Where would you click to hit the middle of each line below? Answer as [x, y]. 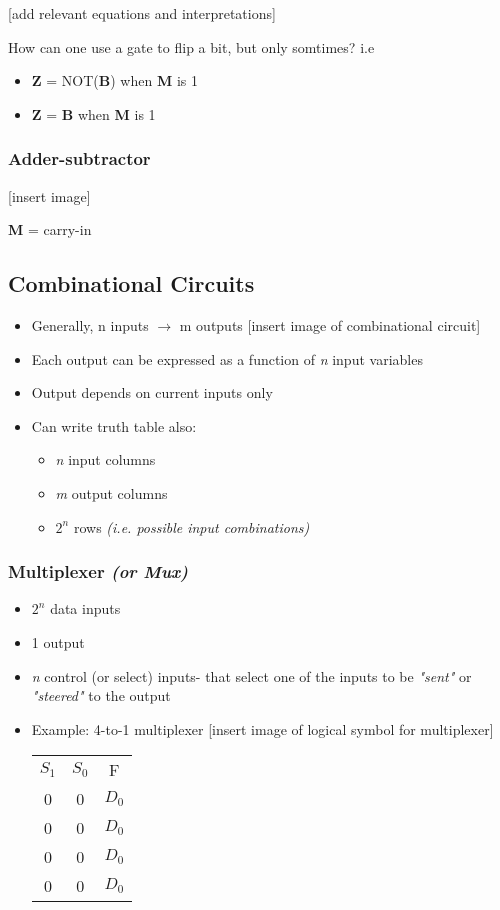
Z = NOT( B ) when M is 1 [114, 80]
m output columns [111, 492]
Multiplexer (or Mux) [98, 571]
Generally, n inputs [90, 324]
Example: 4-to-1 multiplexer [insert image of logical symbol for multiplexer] [262, 728]
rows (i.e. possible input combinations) [191, 526]
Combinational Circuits [131, 283]
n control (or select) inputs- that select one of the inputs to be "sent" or [251, 675]
